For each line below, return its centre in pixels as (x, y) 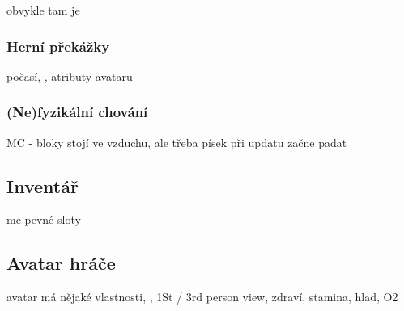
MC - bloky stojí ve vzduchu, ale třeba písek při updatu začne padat (177, 142)
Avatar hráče (61, 263)
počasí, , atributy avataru (70, 76)
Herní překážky (58, 46)
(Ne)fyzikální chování (77, 112)
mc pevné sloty (44, 219)
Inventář (43, 185)
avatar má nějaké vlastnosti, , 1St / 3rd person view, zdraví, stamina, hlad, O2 (202, 297)
